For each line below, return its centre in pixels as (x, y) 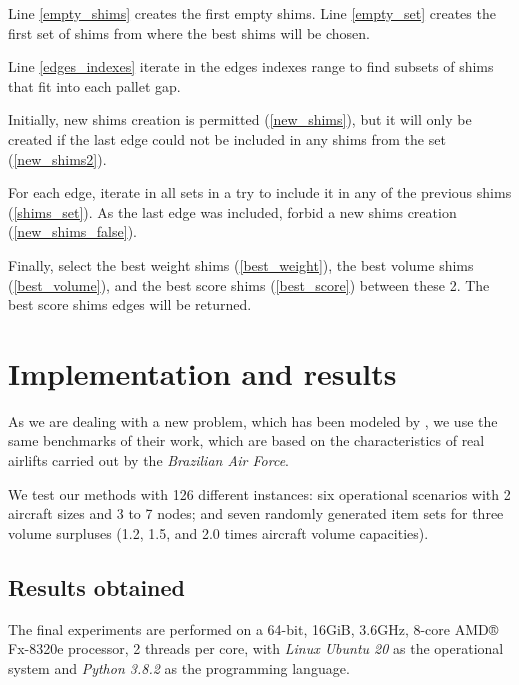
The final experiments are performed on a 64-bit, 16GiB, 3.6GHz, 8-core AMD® (253, 628)
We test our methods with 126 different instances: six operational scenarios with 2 (259, 493)
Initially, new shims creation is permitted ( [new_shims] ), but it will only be (240, 119)
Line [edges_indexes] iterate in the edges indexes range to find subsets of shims (251, 66)
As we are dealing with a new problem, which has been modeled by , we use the (253, 420)
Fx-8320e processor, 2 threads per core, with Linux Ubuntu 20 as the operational (256, 648)
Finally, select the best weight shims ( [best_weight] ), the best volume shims (241, 264)
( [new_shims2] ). (57, 158)
